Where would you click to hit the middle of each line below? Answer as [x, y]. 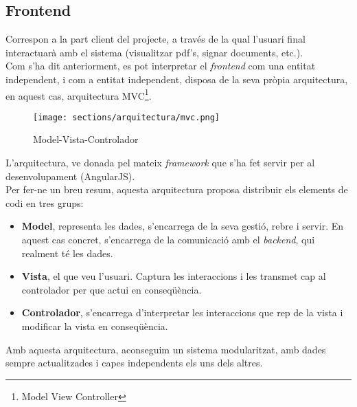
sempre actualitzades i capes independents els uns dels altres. [134, 363]
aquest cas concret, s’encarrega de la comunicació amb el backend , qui [168, 240]
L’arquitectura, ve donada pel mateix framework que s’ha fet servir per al [160, 163]
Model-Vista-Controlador [86, 139]
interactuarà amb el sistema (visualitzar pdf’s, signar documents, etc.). [154, 52]
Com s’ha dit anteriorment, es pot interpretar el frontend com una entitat [161, 66]
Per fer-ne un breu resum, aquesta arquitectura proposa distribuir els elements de [177, 189]
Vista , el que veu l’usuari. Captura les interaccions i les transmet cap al [174, 276]
